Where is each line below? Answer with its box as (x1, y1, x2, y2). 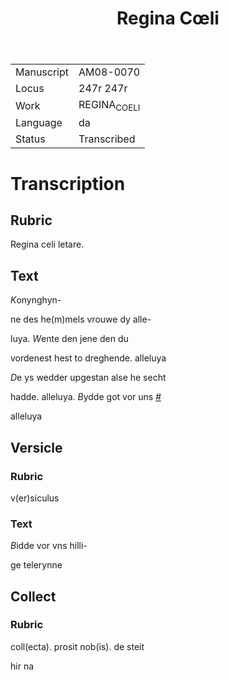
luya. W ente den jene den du (10, 333, 129, 345)
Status (15, 132, 46, 146)
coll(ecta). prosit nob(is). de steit (10, 640, 145, 652)
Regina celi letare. (10, 238, 85, 251)
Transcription (10, 172, 126, 195)
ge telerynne (10, 559, 63, 571)
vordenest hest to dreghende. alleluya (10, 352, 167, 364)
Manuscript (15, 65, 70, 79)
